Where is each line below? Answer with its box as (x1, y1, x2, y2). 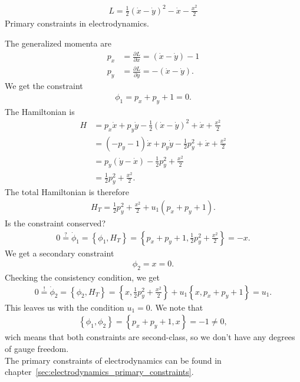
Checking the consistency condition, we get (5, 271, 160, 284)
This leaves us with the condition (5, 301, 124, 313)
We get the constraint (5, 80, 83, 92)
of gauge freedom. (5, 342, 69, 354)
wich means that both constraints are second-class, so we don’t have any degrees (5, 331, 295, 343)
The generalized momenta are (5, 37, 111, 49)
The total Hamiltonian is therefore (5, 186, 129, 198)
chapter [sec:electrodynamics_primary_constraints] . (5, 365, 194, 378)
